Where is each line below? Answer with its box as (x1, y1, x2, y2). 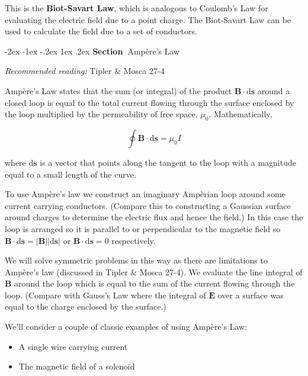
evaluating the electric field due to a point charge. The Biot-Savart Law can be (5, 13, 291, 25)
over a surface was (217, 288, 284, 301)
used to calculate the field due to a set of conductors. (5, 25, 197, 37)
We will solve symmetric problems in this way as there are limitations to (5, 254, 268, 266)
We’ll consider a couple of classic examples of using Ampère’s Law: (5, 320, 248, 333)
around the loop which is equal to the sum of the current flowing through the (14, 277, 295, 290)
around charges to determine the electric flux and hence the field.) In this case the (5, 211, 303, 223)
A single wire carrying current (18, 340, 128, 352)
